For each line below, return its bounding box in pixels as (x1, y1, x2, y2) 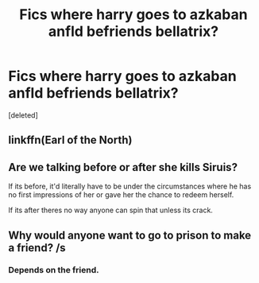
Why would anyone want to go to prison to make (8, 228, 252, 242)
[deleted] (8, 110, 38, 120)
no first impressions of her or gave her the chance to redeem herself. (8, 190, 234, 200)
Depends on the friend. (8, 265, 99, 276)
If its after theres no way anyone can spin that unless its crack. (8, 205, 213, 215)
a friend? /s (8, 241, 66, 254)
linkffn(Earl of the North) (8, 134, 133, 147)
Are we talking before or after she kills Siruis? (8, 161, 238, 174)
